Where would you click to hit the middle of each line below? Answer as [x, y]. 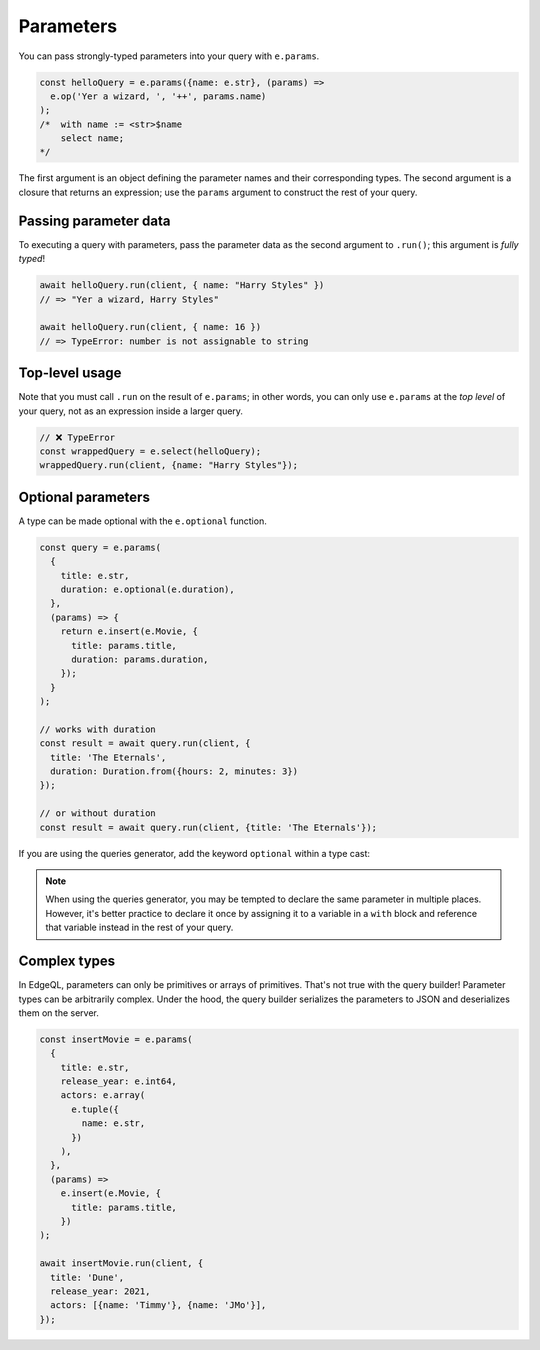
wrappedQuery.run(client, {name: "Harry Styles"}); [169, 465]
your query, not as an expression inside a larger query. [131, 411]
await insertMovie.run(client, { [121, 1263]
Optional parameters [84, 496]
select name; [92, 138]
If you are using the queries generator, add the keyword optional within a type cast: [194, 853]
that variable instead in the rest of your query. [139, 927]
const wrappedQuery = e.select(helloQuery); [150, 451]
